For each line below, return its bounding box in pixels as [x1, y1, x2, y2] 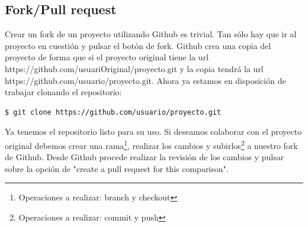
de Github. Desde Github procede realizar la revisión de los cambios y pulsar [5, 151, 284, 163]
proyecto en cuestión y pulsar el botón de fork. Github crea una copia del [5, 39, 271, 51]
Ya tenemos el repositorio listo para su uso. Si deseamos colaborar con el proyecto [5, 125, 302, 138]
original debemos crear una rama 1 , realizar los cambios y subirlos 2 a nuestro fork [5, 137, 298, 151]
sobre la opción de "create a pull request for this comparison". [5, 162, 229, 174]
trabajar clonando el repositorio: [5, 86, 122, 98]
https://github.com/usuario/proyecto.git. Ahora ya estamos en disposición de [5, 74, 286, 86]
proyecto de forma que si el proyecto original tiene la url [5, 51, 209, 63]
